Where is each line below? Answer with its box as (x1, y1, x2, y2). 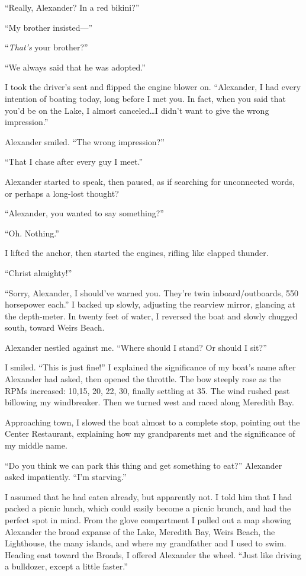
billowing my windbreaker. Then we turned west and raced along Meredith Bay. (5, 396, 294, 408)
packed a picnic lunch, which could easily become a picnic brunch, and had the (5, 502, 291, 514)
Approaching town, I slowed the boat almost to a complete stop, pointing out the (5, 415, 300, 428)
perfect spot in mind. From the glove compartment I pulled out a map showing (5, 514, 291, 526)
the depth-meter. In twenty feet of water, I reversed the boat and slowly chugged (5, 309, 298, 322)
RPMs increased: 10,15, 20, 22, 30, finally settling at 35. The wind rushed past (5, 384, 290, 396)
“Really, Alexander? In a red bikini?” (5, 1, 140, 13)
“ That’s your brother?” (5, 41, 88, 53)
